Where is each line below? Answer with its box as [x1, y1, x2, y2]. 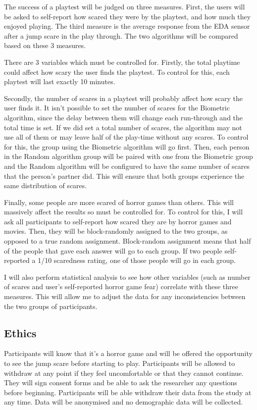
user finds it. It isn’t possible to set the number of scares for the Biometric [4, 102, 230, 113]
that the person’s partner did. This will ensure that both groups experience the [4, 170, 245, 181]
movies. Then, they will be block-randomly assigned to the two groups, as [4, 226, 228, 236]
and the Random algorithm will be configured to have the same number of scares [4, 160, 250, 171]
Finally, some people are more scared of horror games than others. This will [4, 197, 234, 207]
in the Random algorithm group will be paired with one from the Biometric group [4, 151, 253, 161]
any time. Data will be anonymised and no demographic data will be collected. [4, 397, 243, 407]
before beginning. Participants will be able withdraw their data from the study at [4, 387, 252, 397]
